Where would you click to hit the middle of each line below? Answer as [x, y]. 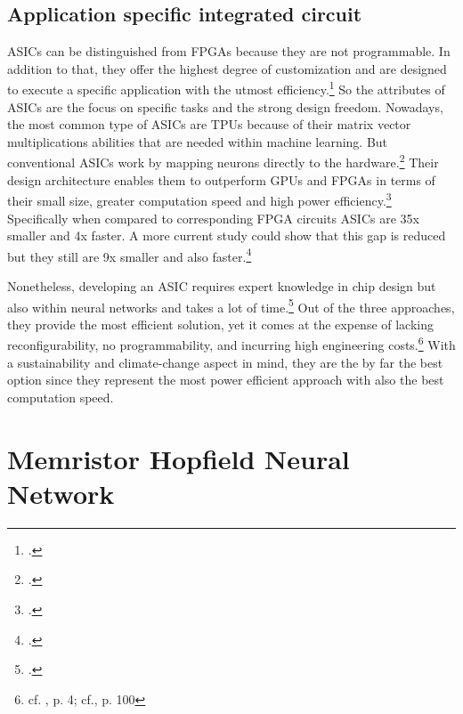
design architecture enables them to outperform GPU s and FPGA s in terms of [221, 179]
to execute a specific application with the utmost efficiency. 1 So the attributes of [226, 88]
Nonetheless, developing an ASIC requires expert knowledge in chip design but [222, 285]
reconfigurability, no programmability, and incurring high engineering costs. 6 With [231, 344]
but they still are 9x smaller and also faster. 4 [130, 255]
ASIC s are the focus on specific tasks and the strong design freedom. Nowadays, [225, 106]
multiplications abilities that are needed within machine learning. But [198, 141]
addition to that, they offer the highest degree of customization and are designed [227, 68]
